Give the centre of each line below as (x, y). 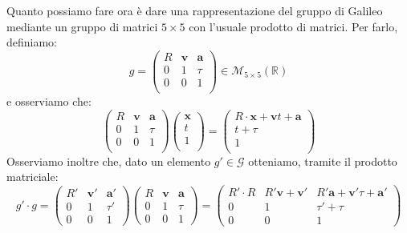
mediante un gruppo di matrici (82, 26)
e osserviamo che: (49, 100)
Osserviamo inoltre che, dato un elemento (109, 161)
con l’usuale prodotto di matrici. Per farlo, (293, 26)
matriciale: (33, 177)
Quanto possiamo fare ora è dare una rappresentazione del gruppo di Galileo (195, 10)
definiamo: (32, 42)
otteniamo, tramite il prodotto (323, 161)
